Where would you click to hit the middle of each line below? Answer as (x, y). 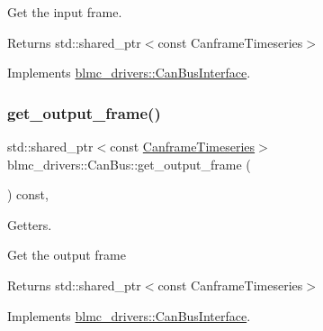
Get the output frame (67, 255)
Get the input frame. (65, 12)
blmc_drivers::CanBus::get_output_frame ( (129, 164)
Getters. (30, 224)
